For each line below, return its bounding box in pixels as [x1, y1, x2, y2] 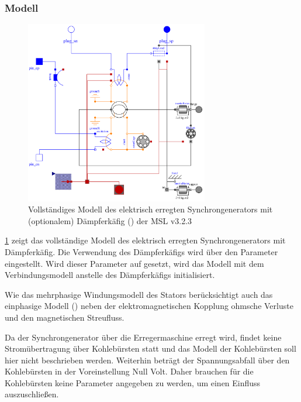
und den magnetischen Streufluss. [5, 311, 124, 323]
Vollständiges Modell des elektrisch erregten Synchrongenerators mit [28, 203, 273, 215]
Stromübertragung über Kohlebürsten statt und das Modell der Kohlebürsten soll [5, 342, 296, 355]
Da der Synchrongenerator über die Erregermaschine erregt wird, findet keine [5, 331, 282, 343]
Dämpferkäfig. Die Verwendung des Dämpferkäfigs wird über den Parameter [5, 245, 278, 257]
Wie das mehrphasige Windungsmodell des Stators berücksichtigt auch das [5, 288, 273, 300]
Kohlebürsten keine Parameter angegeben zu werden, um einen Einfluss [5, 376, 261, 389]
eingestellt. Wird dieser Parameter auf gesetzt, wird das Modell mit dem [5, 257, 264, 269]
